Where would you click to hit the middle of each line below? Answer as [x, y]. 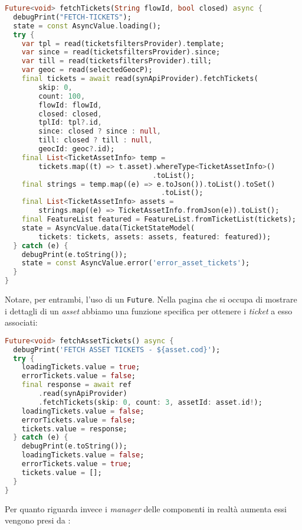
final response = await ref [76, 385]
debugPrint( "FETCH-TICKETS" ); [72, 17]
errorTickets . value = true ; [76, 464]
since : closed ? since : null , [100, 131]
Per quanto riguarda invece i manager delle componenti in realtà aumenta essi [146, 508]
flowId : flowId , [70, 105]
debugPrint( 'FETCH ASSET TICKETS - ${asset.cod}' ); [117, 349]
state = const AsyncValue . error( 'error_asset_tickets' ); [136, 263]
